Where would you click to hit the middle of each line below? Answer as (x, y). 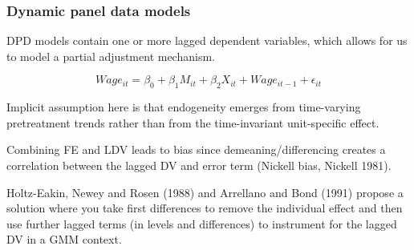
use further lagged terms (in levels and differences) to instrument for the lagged (202, 223)
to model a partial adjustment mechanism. (111, 56)
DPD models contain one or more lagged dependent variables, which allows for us (207, 40)
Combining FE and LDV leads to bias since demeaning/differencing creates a (196, 149)
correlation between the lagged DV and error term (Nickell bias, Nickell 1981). (199, 165)
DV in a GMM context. (64, 239)
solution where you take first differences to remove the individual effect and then (205, 208)
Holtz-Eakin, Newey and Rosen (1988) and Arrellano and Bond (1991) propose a (205, 192)
